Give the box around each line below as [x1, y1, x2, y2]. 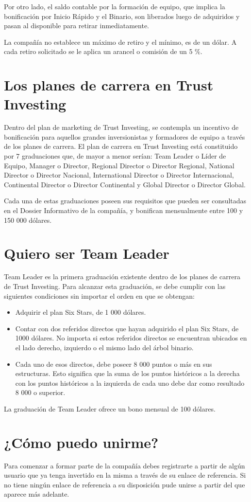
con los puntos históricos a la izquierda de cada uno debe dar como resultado [15, 377, 245, 388]
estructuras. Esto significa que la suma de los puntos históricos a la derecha [15, 368, 240, 378]
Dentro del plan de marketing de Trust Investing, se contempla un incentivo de [4, 122, 239, 132]
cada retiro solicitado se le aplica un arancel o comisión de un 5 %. [4, 46, 202, 56]
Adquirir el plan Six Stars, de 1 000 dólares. [15, 307, 146, 317]
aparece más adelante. [4, 489, 69, 499]
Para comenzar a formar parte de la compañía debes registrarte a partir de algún [4, 460, 245, 470]
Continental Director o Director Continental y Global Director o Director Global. [4, 179, 246, 189]
